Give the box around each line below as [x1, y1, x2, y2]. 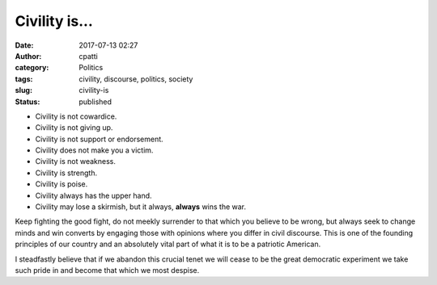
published [78, 97, 112, 107]
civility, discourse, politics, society [78, 73, 193, 84]
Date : [15, 40, 34, 50]
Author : [15, 51, 42, 61]
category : [15, 63, 49, 73]
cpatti [78, 51, 99, 61]
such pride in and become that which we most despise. [15, 265, 200, 275]
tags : [15, 73, 33, 84]
